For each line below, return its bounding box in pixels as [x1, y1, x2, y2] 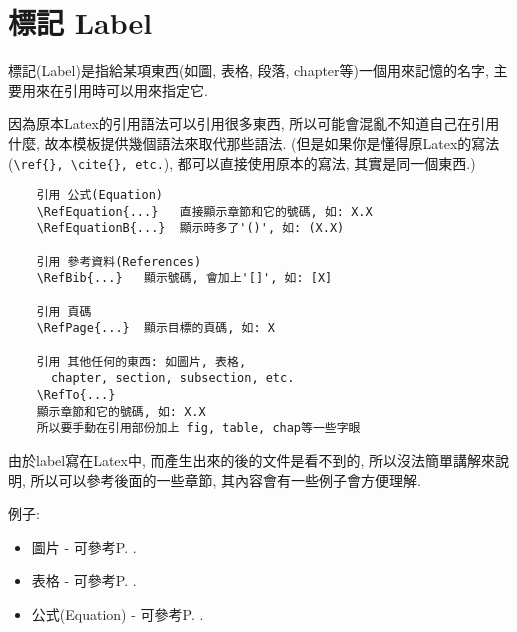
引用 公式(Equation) [36, 188, 163, 203]
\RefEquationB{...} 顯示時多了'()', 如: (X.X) [36, 221, 345, 236]
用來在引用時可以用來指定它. [21, 79, 208, 100]
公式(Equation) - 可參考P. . [31, 603, 204, 624]
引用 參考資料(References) [36, 254, 202, 269]
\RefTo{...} [36, 388, 116, 403]
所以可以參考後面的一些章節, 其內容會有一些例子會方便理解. [30, 469, 421, 490]
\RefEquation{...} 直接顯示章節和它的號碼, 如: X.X [36, 204, 373, 219]
